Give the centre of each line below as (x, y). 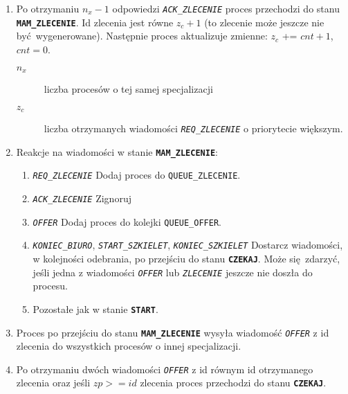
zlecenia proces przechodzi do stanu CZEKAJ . (233, 383)
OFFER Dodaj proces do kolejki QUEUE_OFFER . (127, 221)
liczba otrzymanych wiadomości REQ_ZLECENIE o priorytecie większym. (193, 128)
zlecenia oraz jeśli (53, 383)
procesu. (50, 286)
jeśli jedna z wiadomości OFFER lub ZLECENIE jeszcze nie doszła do (173, 272)
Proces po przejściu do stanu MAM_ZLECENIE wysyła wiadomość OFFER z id (173, 332)
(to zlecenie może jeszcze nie (264, 22)
